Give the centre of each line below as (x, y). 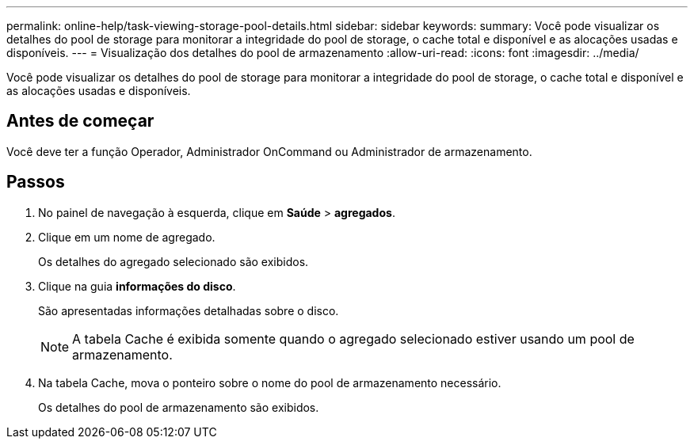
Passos (36, 182)
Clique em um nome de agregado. (127, 237)
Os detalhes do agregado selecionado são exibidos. (173, 261)
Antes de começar (80, 121)
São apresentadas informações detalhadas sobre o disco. (189, 310)
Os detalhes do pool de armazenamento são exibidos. (179, 407)
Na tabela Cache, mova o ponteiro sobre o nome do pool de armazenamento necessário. (270, 382)
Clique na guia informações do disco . (137, 286)
